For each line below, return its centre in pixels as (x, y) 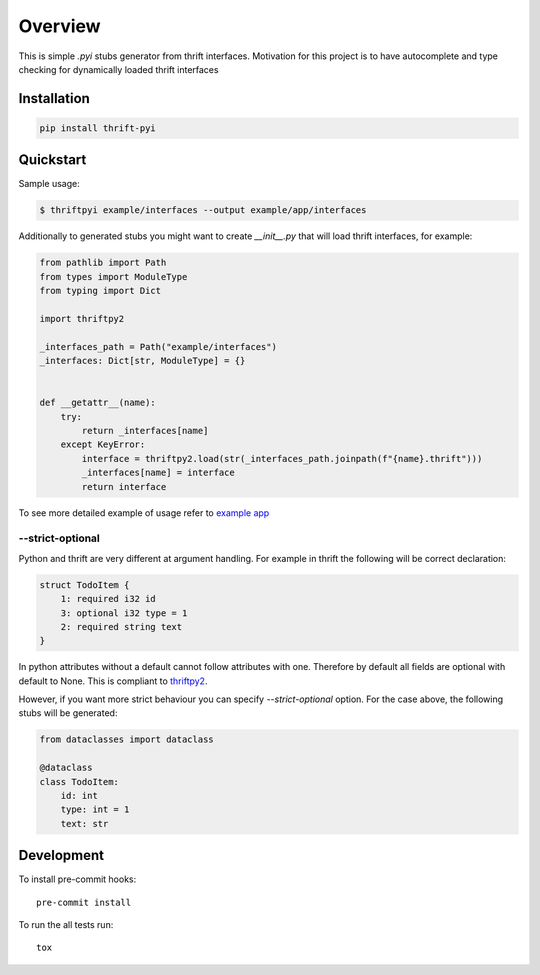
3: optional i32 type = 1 (124, 613)
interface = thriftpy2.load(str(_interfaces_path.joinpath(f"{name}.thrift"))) (282, 458)
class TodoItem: (79, 781)
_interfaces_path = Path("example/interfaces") (158, 346)
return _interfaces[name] (145, 431)
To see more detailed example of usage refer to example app (144, 512)
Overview (59, 26)
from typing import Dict (100, 291)
